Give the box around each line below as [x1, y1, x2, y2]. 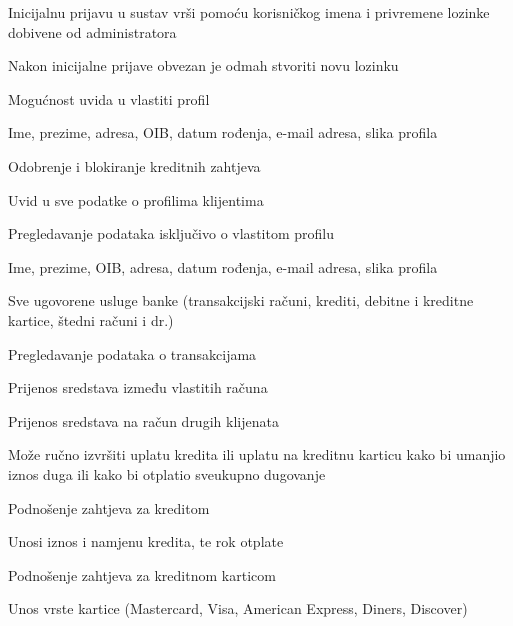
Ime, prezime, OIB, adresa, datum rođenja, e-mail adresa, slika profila [8, 256, 438, 277]
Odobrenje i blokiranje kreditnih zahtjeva [8, 155, 261, 176]
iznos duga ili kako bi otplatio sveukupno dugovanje [8, 463, 326, 484]
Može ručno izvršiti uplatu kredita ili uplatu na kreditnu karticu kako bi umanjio [8, 444, 506, 465]
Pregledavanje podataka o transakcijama [8, 343, 257, 364]
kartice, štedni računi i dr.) [8, 309, 174, 330]
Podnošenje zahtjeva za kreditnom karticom [8, 564, 276, 585]
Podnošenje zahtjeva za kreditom [8, 497, 210, 518]
